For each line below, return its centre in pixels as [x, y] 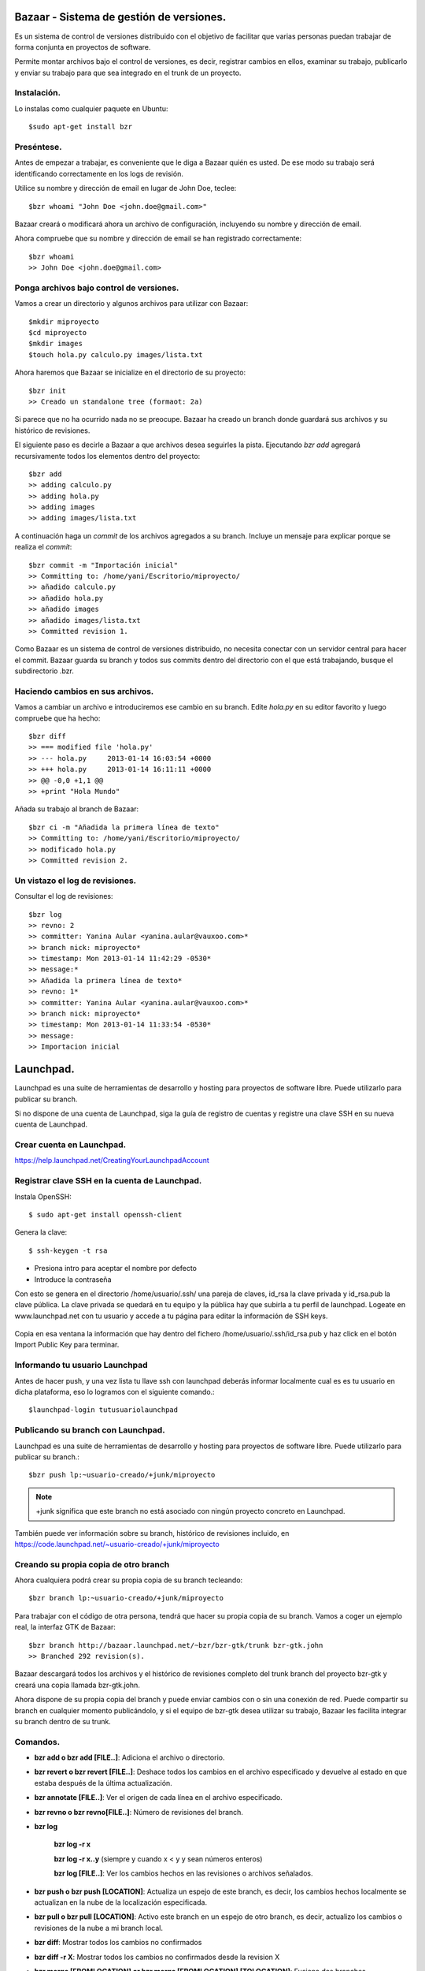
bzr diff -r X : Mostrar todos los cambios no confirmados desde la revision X [157, 1957]
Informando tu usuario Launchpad [81, 1366]
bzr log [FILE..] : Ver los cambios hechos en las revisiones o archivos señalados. [184, 1873]
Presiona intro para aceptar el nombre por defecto [115, 1269]
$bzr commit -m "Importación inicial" [103, 565]
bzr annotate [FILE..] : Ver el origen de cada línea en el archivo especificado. [158, 1798]
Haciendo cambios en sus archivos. [84, 691]
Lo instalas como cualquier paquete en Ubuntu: [91, 108]
